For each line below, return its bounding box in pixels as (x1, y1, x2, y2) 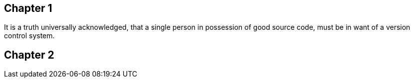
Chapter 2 (4, 48, 54, 61)
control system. (4, 31, 55, 40)
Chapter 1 (4, 2, 52, 14)
